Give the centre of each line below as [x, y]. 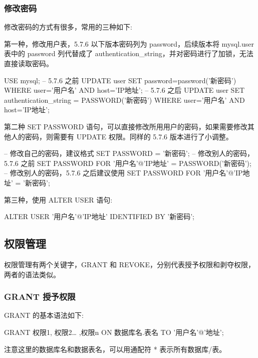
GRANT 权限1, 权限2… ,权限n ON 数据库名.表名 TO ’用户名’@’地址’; [114, 332]
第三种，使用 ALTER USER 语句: [58, 199]
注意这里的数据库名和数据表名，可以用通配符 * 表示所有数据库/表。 [115, 349]
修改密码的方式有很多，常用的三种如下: [68, 27]
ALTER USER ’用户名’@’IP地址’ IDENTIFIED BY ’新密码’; [99, 216]
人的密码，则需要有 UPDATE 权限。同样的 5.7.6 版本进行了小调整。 [122, 136]
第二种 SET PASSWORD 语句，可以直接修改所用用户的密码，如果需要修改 [126, 126]
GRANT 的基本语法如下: [44, 315]
